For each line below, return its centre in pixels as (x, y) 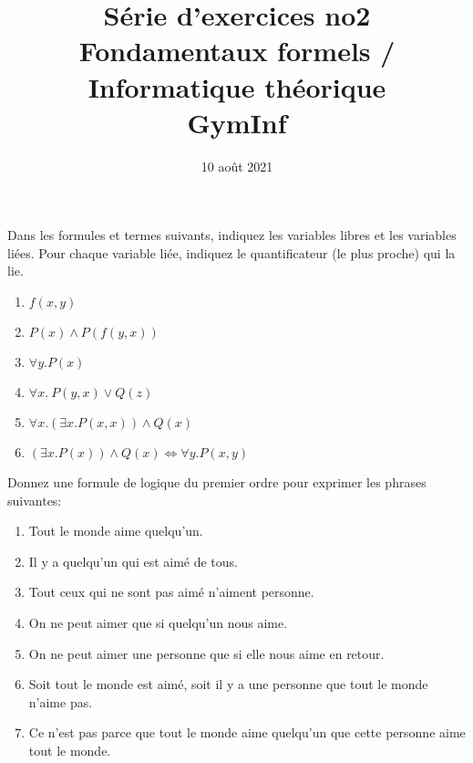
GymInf (237, 122)
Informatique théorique (237, 86)
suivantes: (35, 500)
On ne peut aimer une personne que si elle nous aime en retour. (206, 653)
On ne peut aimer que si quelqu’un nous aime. (158, 623)
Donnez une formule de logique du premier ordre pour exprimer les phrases (217, 482)
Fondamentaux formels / (237, 51)
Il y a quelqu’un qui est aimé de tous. (134, 561)
